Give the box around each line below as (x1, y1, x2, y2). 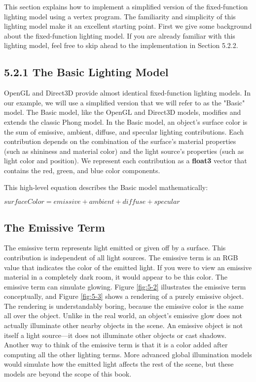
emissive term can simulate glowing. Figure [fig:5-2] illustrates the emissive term (4, 281, 246, 291)
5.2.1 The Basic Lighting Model (4, 64, 169, 80)
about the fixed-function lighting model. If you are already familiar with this (4, 30, 235, 41)
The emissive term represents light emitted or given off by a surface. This (4, 242, 226, 253)
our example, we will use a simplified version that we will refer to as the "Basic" (4, 97, 245, 107)
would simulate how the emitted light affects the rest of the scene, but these (4, 359, 234, 369)
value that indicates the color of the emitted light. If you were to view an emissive (4, 262, 252, 272)
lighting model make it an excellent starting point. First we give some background (4, 21, 252, 31)
